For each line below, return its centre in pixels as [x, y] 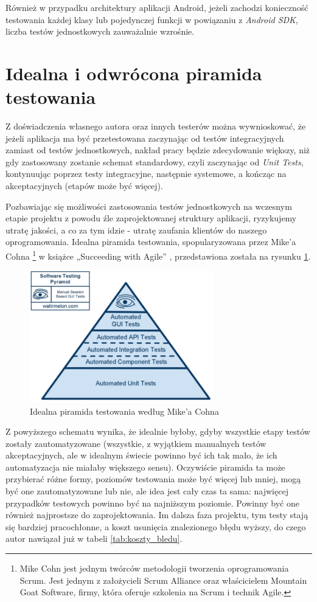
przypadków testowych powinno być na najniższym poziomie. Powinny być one [152, 503]
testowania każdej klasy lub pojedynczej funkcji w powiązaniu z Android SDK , [152, 19]
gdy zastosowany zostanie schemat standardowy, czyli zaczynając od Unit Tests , [155, 161]
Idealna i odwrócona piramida [134, 73]
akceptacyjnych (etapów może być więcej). [84, 186]
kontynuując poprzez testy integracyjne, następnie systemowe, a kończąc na [146, 174]
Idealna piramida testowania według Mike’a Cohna [124, 411]
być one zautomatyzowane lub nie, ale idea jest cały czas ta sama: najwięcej [147, 491]
